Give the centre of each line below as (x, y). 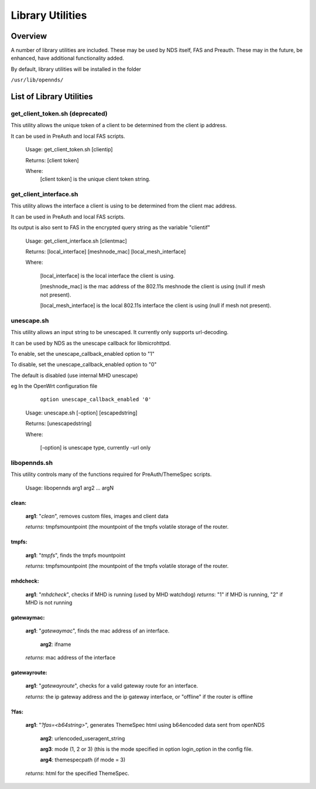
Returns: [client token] (52, 160)
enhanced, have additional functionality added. (67, 58)
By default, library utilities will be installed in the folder (76, 69)
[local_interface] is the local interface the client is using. (107, 276)
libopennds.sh (32, 462)
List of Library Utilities (52, 97)
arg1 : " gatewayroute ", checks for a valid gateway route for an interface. (112, 686)
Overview (29, 36)
